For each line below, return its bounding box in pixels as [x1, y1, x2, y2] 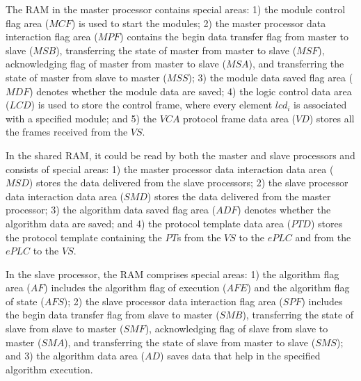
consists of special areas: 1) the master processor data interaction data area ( [6, 161, 334, 176]
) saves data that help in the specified [160, 348, 321, 363]
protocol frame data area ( [183, 111, 296, 125]
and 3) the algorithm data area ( [6, 348, 145, 363]
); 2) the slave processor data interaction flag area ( [63, 293, 283, 308]
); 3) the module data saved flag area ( [188, 70, 353, 84]
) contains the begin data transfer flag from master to [120, 29, 348, 44]
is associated [294, 97, 347, 112]
